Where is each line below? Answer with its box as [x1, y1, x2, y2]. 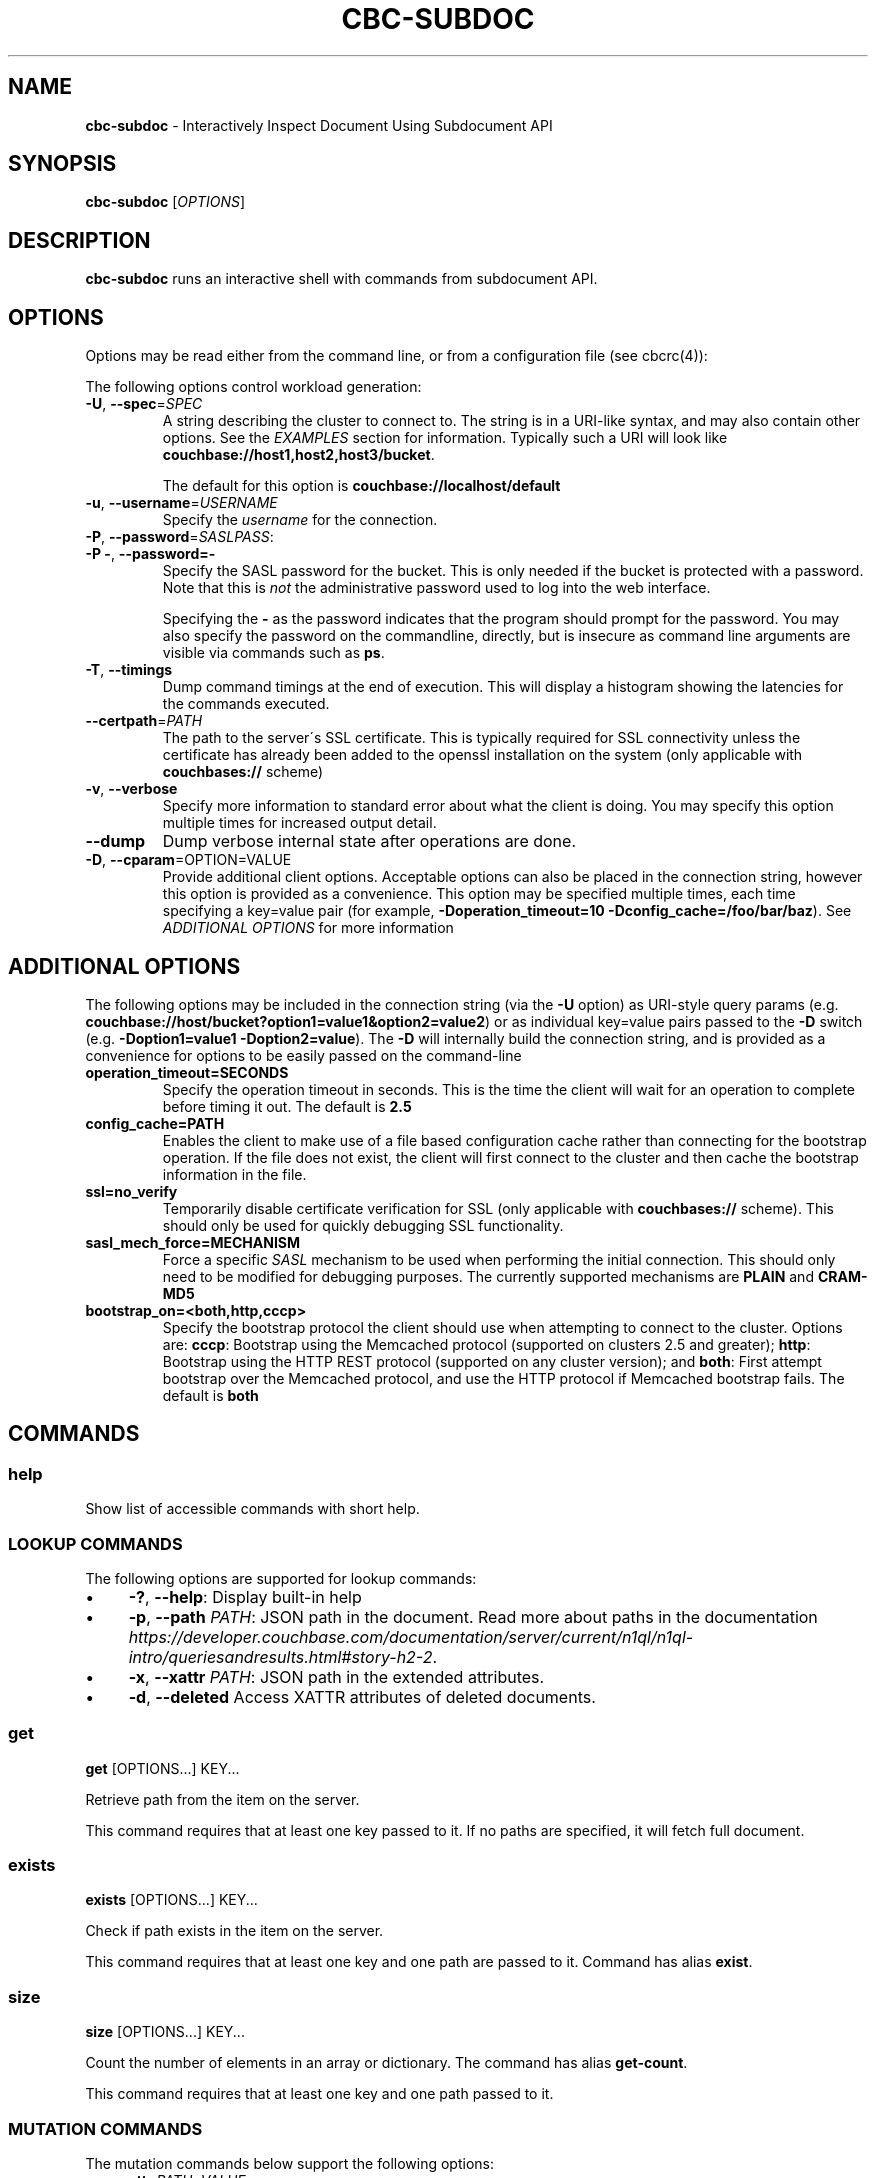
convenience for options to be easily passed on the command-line [85, 1046, 522, 1064]
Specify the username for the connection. [162, 511, 438, 529]
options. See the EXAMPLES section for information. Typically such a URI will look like [162, 429, 728, 447]
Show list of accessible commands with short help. [85, 1500, 420, 1518]
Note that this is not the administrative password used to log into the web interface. [162, 579, 711, 597]
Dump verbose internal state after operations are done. [162, 831, 576, 852]
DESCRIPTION [8, 227, 151, 253]
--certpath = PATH [85, 712, 203, 730]
